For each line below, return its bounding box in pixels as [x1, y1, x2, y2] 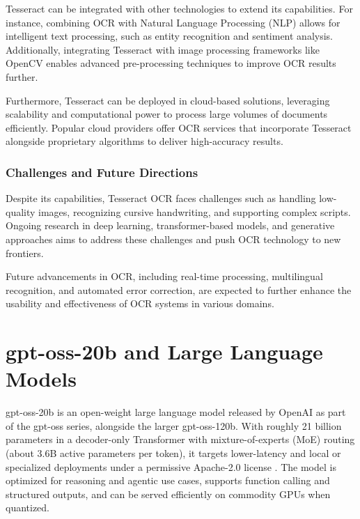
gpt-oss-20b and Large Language [6, 337, 323, 366]
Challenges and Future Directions [6, 163, 198, 180]
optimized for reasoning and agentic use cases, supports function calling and [6, 473, 330, 488]
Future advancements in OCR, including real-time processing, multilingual [6, 269, 323, 284]
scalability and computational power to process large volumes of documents [6, 107, 328, 121]
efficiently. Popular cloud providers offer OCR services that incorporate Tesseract [6, 120, 352, 134]
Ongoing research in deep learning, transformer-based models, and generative [6, 218, 335, 233]
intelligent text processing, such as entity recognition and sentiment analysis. [6, 29, 333, 43]
